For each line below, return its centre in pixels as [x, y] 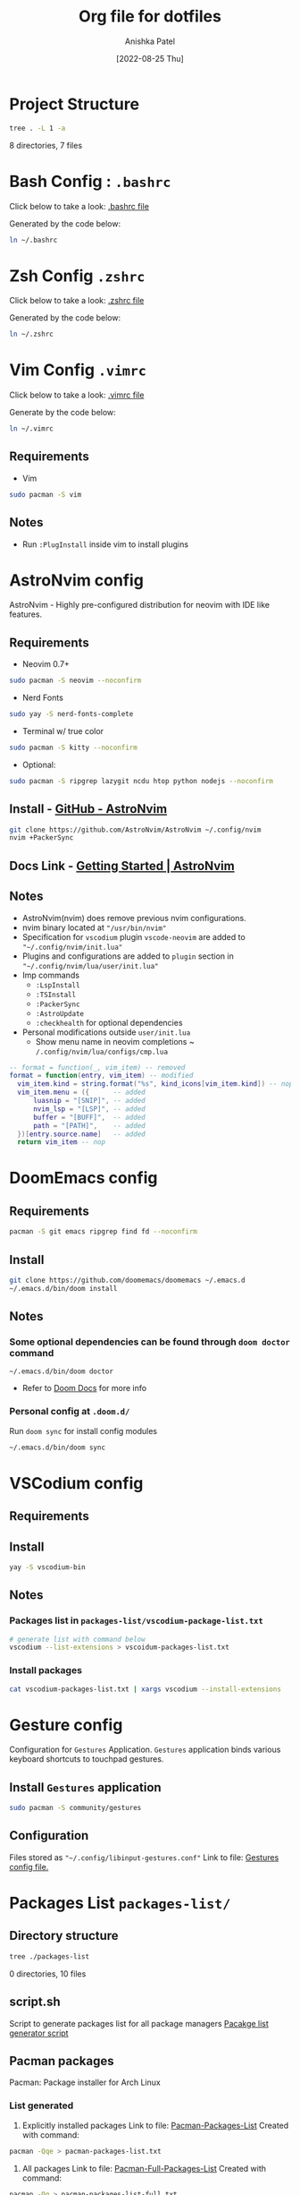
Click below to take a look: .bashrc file [79, 206]
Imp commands [51, 975]
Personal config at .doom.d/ [70, 1412]
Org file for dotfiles [150, 17]
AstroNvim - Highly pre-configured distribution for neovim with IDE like [140, 605]
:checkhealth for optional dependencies [109, 1022]
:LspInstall [58, 985]
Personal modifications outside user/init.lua [106, 1032]
